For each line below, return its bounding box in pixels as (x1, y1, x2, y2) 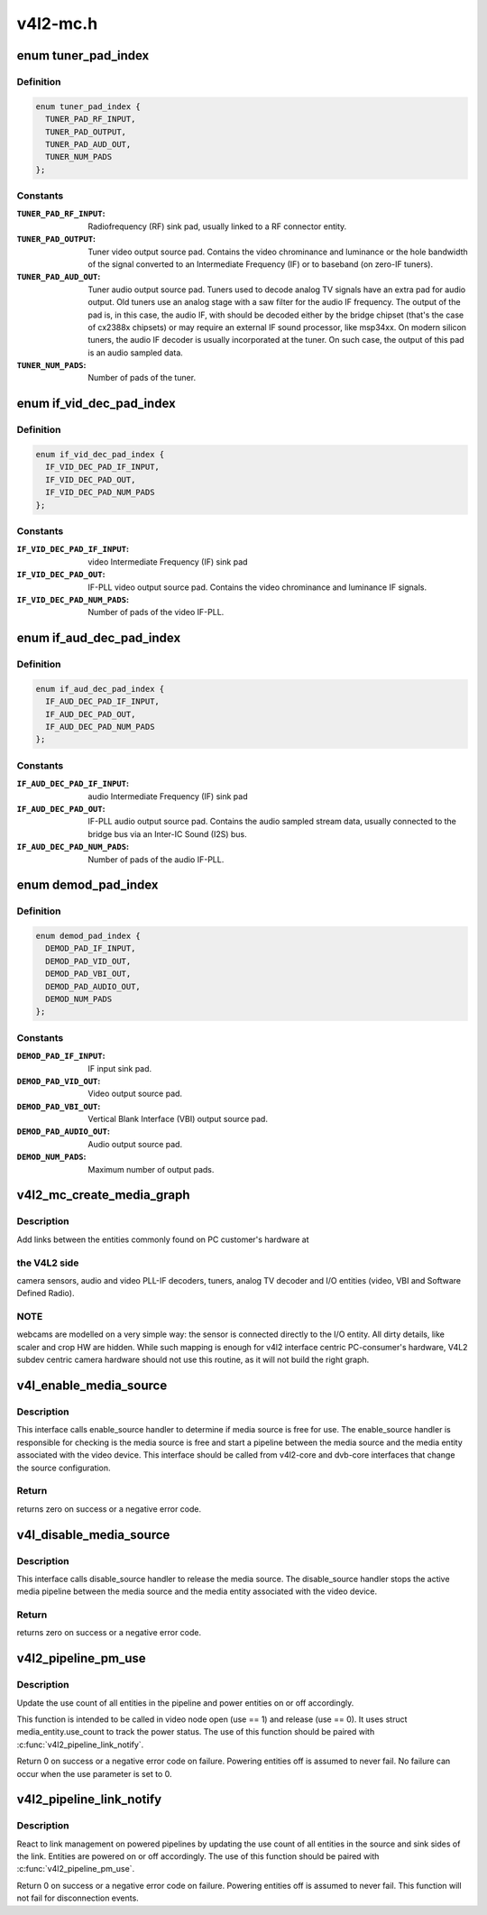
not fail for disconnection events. (16, 1892, 139, 1903)
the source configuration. (16, 1462, 112, 1473)
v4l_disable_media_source (16, 1527, 170, 1542)
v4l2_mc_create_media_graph (16, 1187, 190, 1203)
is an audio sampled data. (87, 347, 184, 358)
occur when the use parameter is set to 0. (16, 1768, 172, 1779)
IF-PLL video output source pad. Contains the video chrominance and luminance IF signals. (87, 582, 427, 593)
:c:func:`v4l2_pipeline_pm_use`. (16, 1864, 135, 1874)
